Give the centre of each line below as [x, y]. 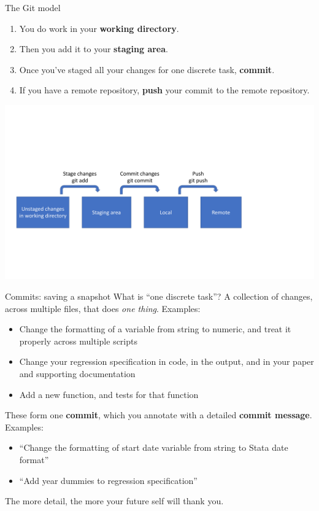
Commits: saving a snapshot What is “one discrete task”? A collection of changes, [159, 296]
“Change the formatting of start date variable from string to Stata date [154, 447]
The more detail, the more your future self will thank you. [114, 501]
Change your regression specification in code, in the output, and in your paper [167, 361]
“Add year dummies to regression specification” [108, 480]
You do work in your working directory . [99, 28]
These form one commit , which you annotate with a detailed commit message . [159, 415]
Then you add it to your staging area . [94, 49]
